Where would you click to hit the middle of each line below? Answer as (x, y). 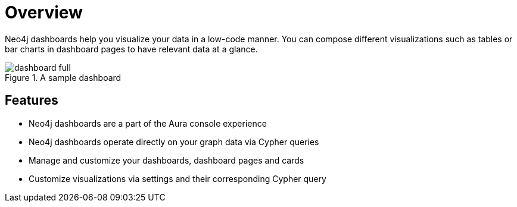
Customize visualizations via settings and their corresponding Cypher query (177, 178)
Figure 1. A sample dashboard (63, 77)
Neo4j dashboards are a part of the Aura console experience (148, 123)
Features (32, 101)
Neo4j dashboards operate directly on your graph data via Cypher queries (174, 142)
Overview (44, 12)
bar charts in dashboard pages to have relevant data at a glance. (131, 49)
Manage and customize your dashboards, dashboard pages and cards (166, 160)
